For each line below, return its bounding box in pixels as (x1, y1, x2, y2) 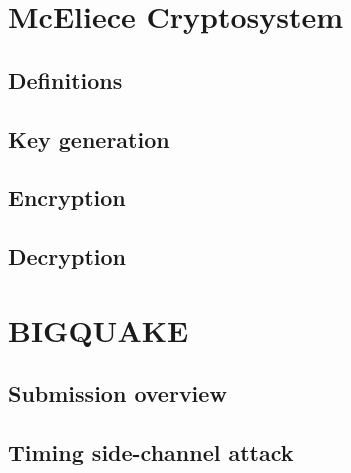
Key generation (8, 123, 170, 154)
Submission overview (8, 378, 227, 409)
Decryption (8, 241, 127, 272)
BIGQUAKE (8, 309, 189, 350)
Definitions (8, 64, 123, 95)
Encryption (8, 182, 126, 213)
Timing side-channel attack (8, 437, 294, 468)
